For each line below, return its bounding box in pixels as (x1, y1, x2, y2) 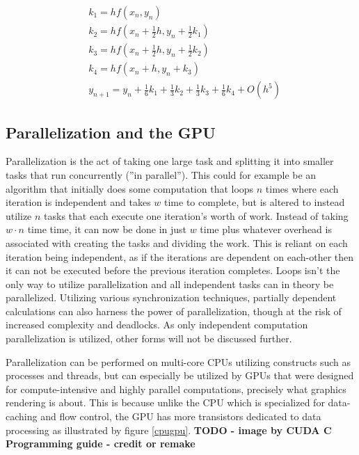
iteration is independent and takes (6, 195, 151, 209)
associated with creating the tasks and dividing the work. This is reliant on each (6, 235, 348, 250)
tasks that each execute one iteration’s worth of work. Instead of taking (44, 208, 349, 223)
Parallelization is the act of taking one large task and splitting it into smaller (6, 154, 334, 168)
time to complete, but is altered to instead (164, 195, 345, 209)
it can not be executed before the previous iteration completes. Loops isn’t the (6, 263, 340, 278)
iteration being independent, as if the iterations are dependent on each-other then (6, 249, 354, 264)
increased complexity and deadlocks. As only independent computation (6, 317, 308, 332)
